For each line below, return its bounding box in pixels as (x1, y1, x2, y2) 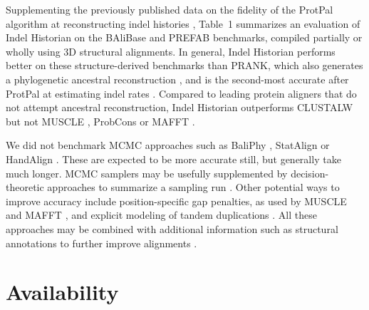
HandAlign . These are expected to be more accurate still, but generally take (6, 151, 341, 166)
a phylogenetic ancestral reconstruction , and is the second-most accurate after (6, 71, 349, 86)
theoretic (6, 180, 44, 195)
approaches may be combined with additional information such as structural (6, 221, 338, 236)
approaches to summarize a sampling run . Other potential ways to (47, 180, 340, 195)
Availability (6, 277, 119, 306)
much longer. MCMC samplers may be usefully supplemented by (6, 165, 288, 180)
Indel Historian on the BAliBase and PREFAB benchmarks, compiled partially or (6, 30, 363, 45)
